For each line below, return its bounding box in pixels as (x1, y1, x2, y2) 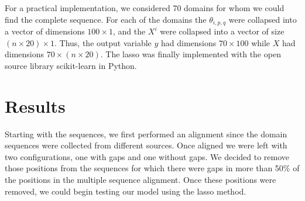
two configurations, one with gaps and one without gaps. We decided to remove (5, 150, 290, 162)
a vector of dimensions (5, 25, 85, 37)
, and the (112, 25, 146, 37)
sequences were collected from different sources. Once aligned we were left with (5, 139, 287, 151)
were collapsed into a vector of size (160, 25, 285, 37)
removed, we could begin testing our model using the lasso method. (5, 185, 246, 197)
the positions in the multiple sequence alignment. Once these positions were (5, 173, 276, 185)
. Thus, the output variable (54, 36, 152, 48)
